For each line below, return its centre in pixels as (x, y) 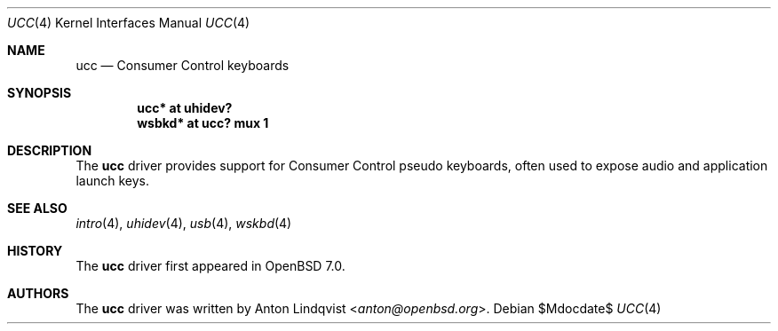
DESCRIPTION (50, 150)
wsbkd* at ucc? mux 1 (203, 123)
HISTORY (35, 251)
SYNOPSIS (40, 93)
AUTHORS (38, 293)
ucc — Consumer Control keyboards (183, 65)
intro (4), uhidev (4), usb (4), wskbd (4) (184, 223)
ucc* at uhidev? (185, 108)
